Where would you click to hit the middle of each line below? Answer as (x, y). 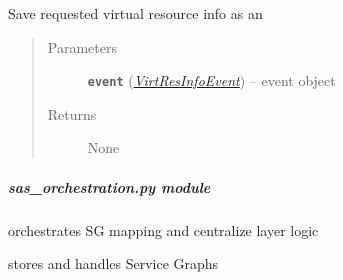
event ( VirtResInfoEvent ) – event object (211, 80)
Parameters (82, 46)
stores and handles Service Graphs (113, 263)
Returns (72, 113)
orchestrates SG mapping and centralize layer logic (163, 229)
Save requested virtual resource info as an (135, 13)
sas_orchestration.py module (109, 186)
